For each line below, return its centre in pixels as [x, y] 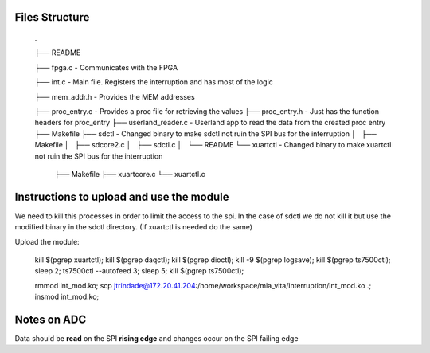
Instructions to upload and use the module [122, 196]
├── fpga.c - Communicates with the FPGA [106, 67]
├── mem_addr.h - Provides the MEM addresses [115, 96]
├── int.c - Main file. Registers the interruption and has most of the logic [154, 82]
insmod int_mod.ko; [67, 297]
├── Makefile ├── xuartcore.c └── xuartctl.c [130, 174]
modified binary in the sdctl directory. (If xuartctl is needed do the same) [134, 227]
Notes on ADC [51, 319]
